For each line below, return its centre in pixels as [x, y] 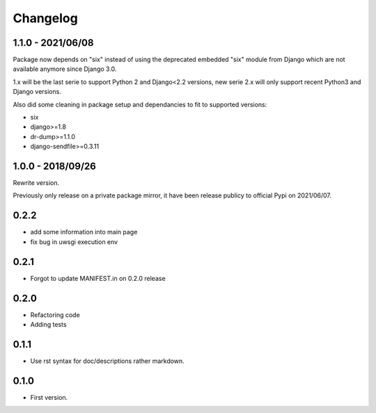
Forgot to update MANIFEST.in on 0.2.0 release [98, 278]
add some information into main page [84, 232]
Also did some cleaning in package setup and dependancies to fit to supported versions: [140, 104]
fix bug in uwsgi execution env [74, 242]
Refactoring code [55, 315]
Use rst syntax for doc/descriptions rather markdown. [107, 361]
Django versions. [37, 92]
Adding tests [48, 324]
